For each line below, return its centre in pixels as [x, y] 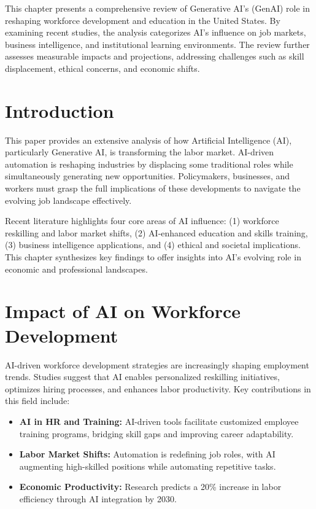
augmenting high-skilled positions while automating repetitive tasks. [148, 466]
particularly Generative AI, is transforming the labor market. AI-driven [140, 152]
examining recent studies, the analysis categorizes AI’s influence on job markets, [156, 32]
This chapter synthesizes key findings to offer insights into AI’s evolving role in [153, 257]
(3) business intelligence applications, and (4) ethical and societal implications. [153, 245]
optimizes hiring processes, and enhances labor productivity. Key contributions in [158, 388]
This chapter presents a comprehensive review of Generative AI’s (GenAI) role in [157, 8]
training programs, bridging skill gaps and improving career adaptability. [156, 433]
